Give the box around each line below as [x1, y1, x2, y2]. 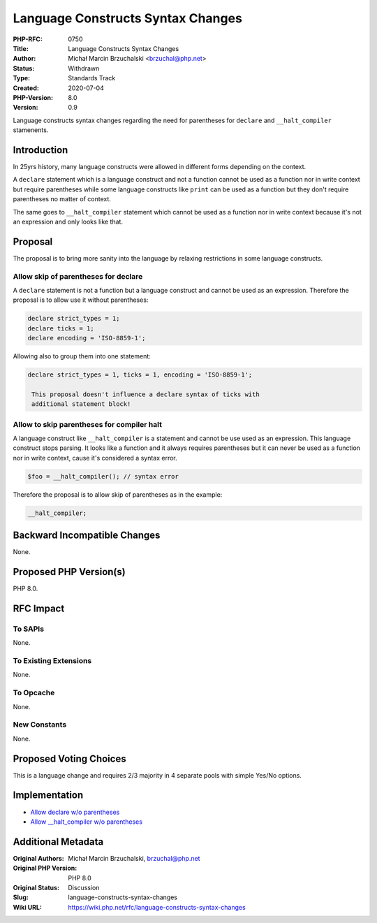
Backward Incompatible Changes [13, 530, 161, 542]
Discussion [68, 884, 100, 892]
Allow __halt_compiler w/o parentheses [30, 817, 143, 826]
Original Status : [13, 884, 59, 892]
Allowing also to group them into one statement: [13, 352, 151, 361]
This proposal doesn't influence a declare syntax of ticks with [31, 390, 260, 398]
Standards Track [68, 74, 116, 82]
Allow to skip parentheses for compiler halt [13, 419, 162, 429]
